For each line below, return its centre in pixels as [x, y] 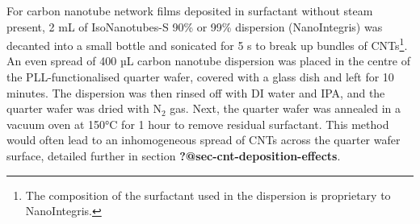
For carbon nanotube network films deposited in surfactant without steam [190, 10]
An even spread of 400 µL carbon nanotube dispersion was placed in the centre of [208, 61]
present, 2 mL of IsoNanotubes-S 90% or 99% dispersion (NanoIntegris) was [195, 26]
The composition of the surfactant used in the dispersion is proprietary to [208, 195]
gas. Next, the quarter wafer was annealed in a [286, 108]
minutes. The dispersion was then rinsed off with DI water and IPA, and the [196, 92]
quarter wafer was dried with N [84, 108]
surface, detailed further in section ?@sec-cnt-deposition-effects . [174, 156]
